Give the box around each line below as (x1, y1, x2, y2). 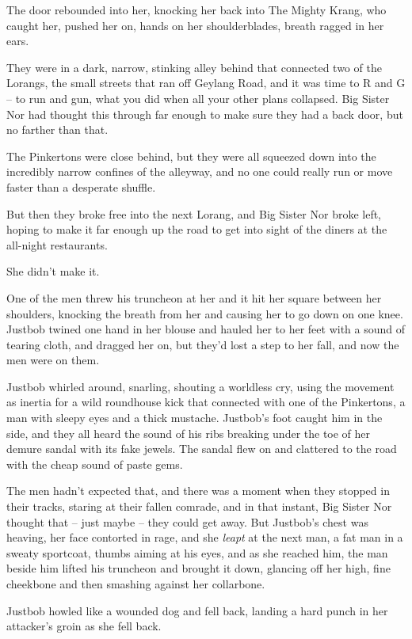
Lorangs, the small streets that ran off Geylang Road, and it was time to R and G (6, 74, 406, 91)
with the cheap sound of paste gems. (6, 455, 183, 472)
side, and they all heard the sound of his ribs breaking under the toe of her (6, 424, 371, 441)
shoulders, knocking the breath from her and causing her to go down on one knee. (6, 305, 403, 321)
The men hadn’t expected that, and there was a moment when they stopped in (6, 482, 390, 499)
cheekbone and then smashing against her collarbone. (6, 576, 265, 591)
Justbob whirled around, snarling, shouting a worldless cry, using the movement (6, 378, 395, 394)
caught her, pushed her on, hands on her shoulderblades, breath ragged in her (6, 17, 384, 33)
